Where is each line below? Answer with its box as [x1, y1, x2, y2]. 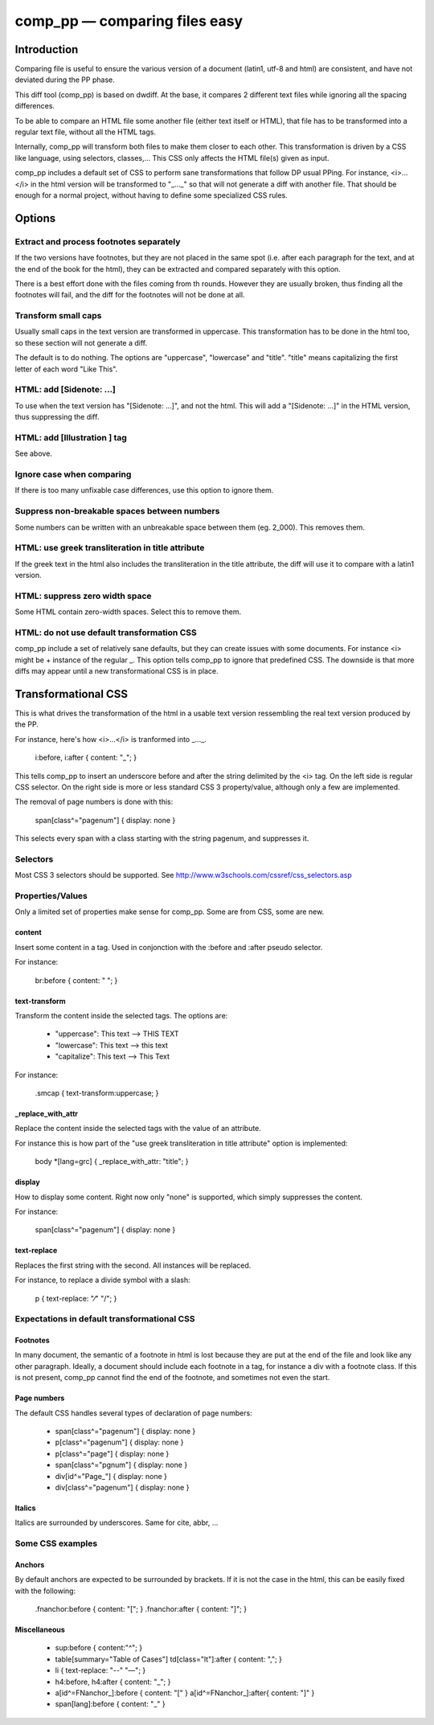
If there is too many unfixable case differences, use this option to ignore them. [14, 486, 274, 495]
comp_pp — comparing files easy [14, 12, 244, 30]
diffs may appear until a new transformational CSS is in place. [14, 666, 219, 676]
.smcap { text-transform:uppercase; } [35, 1088, 159, 1097]
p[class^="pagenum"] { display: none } [55, 1437, 184, 1447]
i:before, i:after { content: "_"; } [35, 752, 137, 763]
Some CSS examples [14, 1538, 98, 1549]
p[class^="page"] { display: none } [55, 1448, 170, 1458]
